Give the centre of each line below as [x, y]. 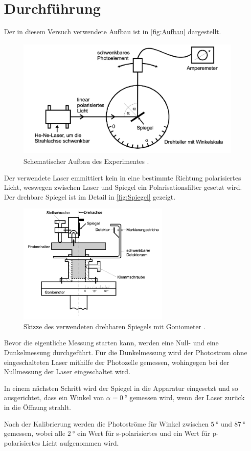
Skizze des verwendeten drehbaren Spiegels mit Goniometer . [114, 326]
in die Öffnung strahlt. [38, 407]
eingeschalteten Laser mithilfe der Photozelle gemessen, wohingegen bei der [117, 362]
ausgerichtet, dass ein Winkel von [54, 397]
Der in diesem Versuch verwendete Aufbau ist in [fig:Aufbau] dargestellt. [113, 32]
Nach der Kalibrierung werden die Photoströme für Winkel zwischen [106, 423]
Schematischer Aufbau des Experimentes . [86, 161]
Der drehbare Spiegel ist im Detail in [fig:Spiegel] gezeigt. [90, 196]
